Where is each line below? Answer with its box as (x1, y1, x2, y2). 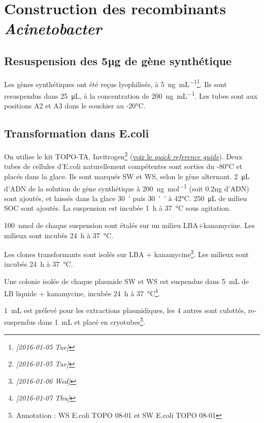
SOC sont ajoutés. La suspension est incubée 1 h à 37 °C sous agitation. (4, 203, 231, 213)
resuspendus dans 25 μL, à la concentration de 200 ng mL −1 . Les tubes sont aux (4, 89, 258, 101)
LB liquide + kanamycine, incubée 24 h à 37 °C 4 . (4, 286, 160, 298)
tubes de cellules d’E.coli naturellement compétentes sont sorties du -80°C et (4, 161, 243, 172)
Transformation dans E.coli (4, 125, 149, 141)
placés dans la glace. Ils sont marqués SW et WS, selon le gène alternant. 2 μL (4, 171, 250, 181)
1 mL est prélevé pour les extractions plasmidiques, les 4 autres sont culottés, (4, 304, 246, 315)
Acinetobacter (4, 18, 102, 39)
